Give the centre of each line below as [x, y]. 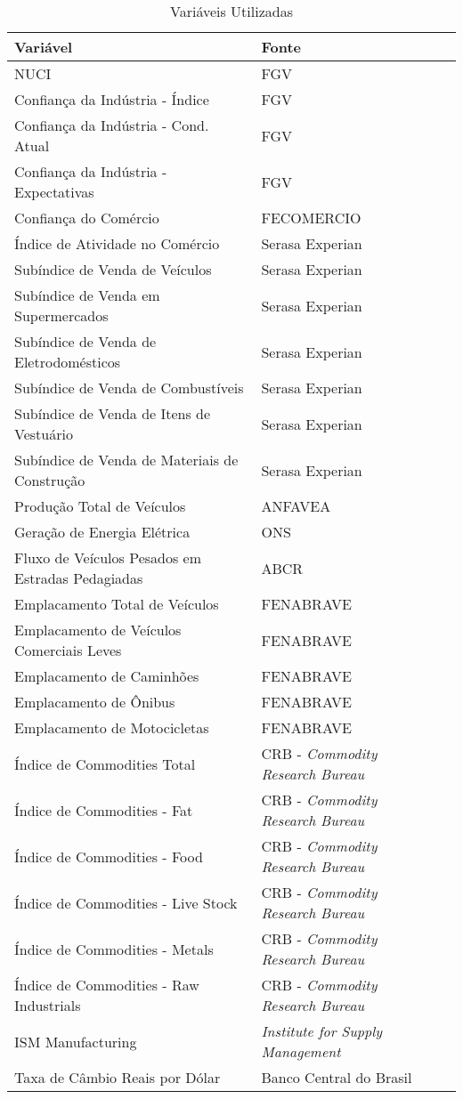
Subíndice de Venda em [87, 295]
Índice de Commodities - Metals [114, 949]
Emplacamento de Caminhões [107, 676]
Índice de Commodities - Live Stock [126, 902]
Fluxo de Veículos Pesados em [108, 558]
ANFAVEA [296, 506]
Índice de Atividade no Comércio [117, 243]
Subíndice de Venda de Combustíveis [129, 388]
